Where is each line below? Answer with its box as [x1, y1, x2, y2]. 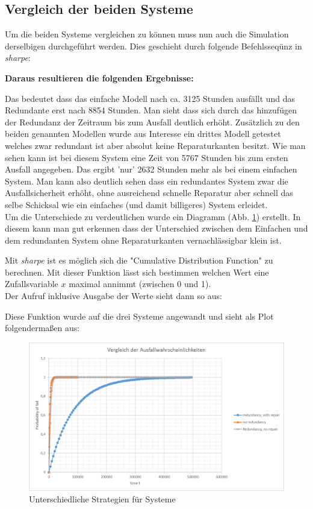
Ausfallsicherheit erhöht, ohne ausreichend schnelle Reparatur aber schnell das [5, 186, 293, 199]
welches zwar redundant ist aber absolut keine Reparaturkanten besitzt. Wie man [5, 139, 306, 151]
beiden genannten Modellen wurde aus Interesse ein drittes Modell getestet [5, 127, 281, 140]
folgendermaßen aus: [5, 321, 80, 334]
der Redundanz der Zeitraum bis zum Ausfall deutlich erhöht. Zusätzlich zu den [5, 115, 300, 128]
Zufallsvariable [5, 277, 58, 290]
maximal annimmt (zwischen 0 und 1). [69, 277, 211, 290]
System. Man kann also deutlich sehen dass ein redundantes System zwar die [5, 174, 288, 187]
